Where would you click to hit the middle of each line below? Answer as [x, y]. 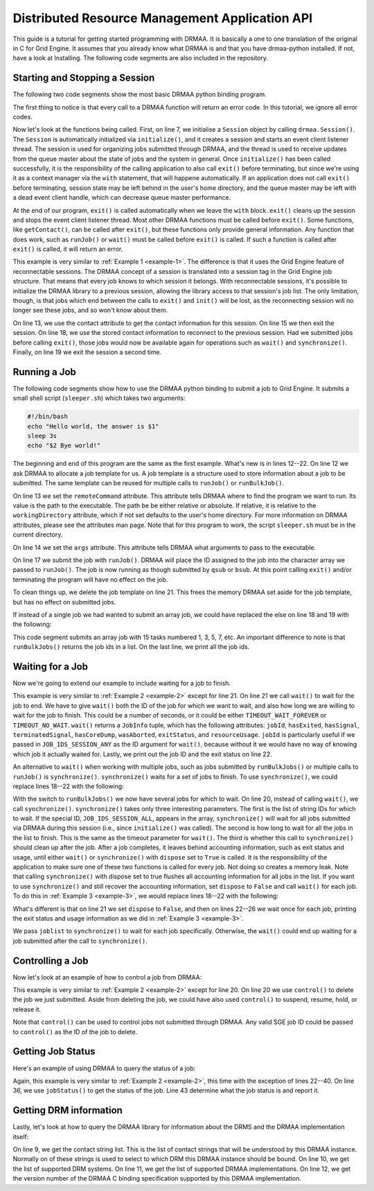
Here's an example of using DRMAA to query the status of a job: [104, 1068]
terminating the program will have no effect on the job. [90, 580]
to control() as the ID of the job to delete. [75, 1032]
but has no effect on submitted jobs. [64, 602]
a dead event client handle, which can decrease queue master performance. [122, 198]
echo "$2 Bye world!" [64, 446]
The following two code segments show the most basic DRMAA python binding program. [140, 94]
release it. [27, 1009]
